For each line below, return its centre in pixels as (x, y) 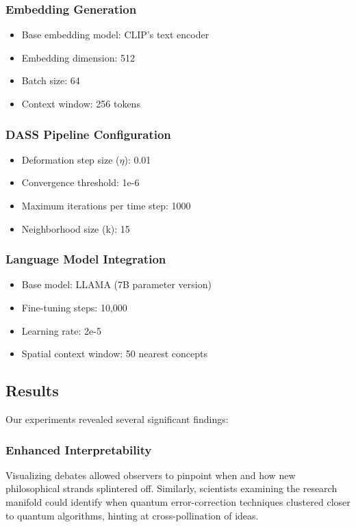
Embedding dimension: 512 (78, 57)
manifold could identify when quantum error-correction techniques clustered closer (178, 501)
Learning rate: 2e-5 (61, 330)
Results (32, 390)
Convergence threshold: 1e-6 (80, 182)
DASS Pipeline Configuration (88, 134)
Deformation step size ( (71, 159)
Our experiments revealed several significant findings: (117, 419)
